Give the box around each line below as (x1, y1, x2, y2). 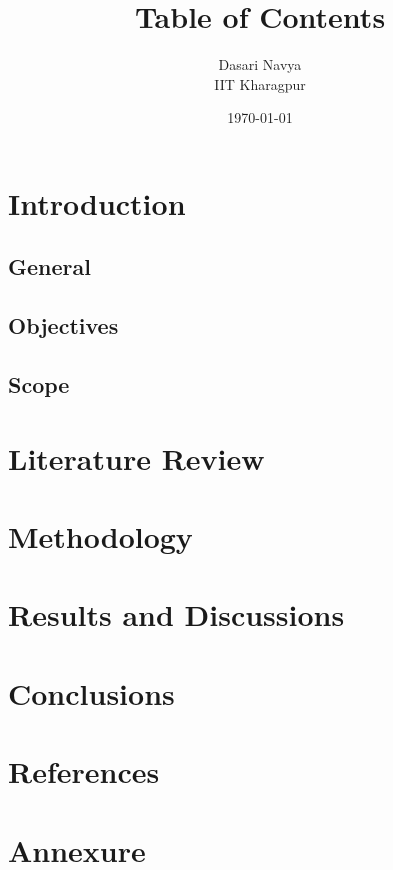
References (8, 751, 160, 792)
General (8, 251, 91, 282)
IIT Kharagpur (214, 73, 306, 94)
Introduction (8, 182, 186, 223)
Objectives (8, 310, 119, 341)
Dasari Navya (218, 54, 302, 75)
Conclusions (8, 672, 175, 713)
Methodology (8, 516, 193, 556)
